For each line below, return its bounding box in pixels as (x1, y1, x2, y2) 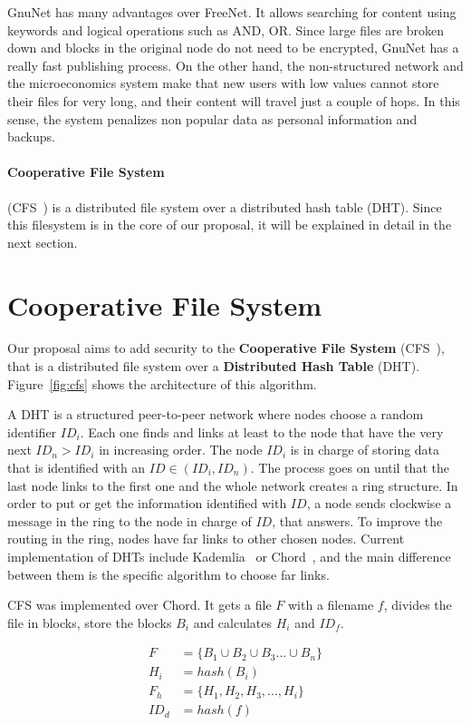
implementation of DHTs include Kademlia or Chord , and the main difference (7, 546, 451, 565)
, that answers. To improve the (272, 511, 443, 530)
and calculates (193, 612, 273, 632)
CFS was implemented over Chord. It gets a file (7, 595, 272, 614)
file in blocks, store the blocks (7, 612, 172, 632)
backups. (7, 127, 55, 146)
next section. (7, 232, 78, 251)
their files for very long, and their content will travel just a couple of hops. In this (7, 91, 460, 110)
